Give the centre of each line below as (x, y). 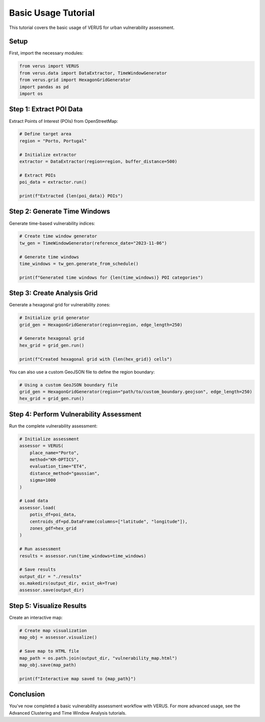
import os (31, 94)
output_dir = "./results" (51, 576)
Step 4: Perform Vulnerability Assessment (75, 414)
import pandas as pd (44, 87)
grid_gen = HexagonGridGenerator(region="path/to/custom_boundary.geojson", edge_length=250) (136, 392)
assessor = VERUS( (41, 446)
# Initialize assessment (49, 439)
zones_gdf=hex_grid (53, 528)
